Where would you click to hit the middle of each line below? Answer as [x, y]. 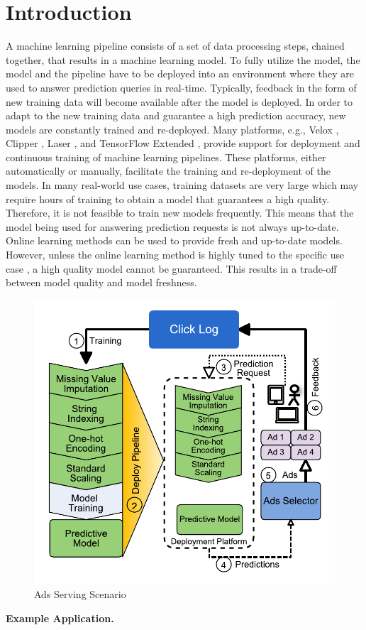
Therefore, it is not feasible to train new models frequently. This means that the [180, 213]
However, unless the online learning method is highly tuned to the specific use [175, 255]
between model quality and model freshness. [101, 282]
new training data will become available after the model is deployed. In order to [179, 101]
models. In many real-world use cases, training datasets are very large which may [182, 185]
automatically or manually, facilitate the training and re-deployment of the [168, 171]
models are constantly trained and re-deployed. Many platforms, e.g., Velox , [172, 129]
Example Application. [60, 618]
